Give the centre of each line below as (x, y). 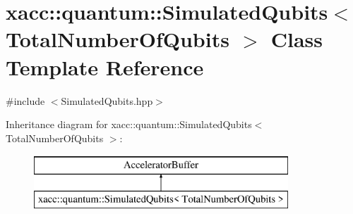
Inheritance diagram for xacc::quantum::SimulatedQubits (129, 124)
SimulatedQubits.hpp (107, 100)
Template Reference (105, 67)
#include (25, 100)
